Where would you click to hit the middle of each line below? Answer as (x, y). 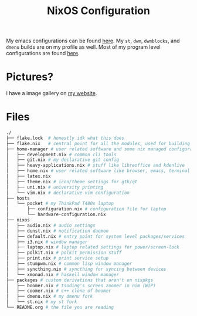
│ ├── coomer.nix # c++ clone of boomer (59, 291)
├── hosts (18, 198)
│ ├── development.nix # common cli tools (61, 154)
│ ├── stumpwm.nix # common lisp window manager (69, 264)
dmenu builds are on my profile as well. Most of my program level (83, 47)
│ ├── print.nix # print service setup (57, 258)
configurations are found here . (43, 53)
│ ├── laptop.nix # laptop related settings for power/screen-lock (93, 247)
